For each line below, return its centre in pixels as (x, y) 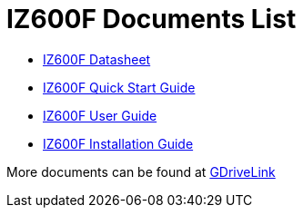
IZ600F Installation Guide (118, 143)
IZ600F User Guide (100, 115)
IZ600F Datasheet (97, 59)
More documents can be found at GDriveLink (141, 171)
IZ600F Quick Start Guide (119, 87)
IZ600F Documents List (151, 19)
